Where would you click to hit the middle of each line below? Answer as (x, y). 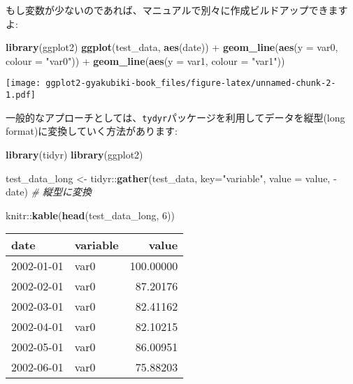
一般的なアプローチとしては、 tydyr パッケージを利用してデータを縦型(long (175, 117)
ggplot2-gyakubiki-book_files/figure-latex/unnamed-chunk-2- (191, 83)
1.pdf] (21, 95)
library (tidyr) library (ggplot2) (74, 154)
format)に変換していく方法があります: (92, 131)
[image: (23, 83)
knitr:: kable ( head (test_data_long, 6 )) (90, 215)
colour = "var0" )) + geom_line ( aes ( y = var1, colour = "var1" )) (145, 60)
